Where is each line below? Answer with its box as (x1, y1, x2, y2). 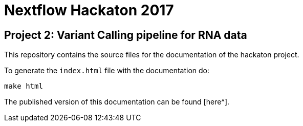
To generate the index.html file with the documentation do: (4, 66, 210, 75)
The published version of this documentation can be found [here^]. (4, 97, 230, 107)
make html (4, 82, 43, 91)
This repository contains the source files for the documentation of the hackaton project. (4, 50, 299, 59)
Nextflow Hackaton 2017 (4, 2, 174, 19)
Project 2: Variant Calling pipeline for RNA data (4, 28, 247, 41)
